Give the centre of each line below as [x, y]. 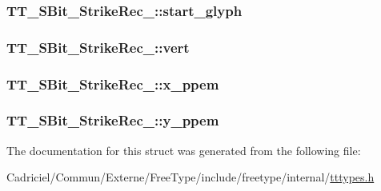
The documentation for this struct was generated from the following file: [184, 150]
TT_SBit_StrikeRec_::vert [98, 47]
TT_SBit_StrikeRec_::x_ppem [113, 84]
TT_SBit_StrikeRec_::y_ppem [113, 120]
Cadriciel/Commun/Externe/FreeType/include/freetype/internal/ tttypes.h [190, 177]
